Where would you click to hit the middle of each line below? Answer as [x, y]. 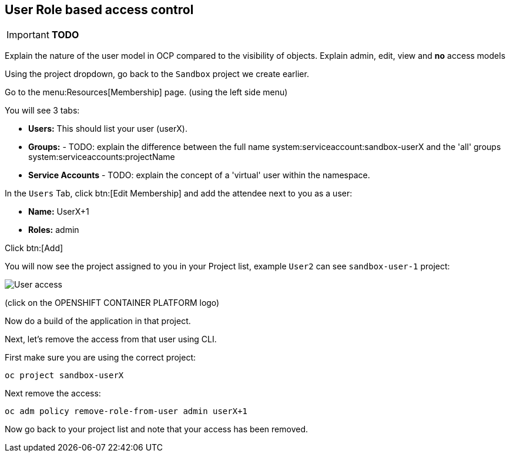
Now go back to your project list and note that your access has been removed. [157, 429]
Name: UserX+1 [59, 212]
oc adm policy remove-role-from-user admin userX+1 [126, 411]
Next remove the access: [53, 393]
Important [28, 35]
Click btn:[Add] [34, 248]
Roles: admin [54, 230]
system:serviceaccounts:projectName [102, 157]
